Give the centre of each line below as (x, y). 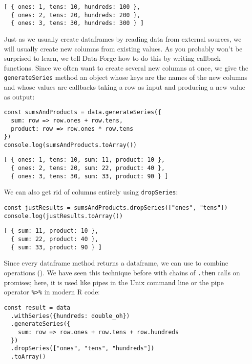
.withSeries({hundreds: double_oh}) (70, 316)
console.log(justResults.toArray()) (63, 216)
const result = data (37, 307)
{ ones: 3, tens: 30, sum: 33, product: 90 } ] (90, 176)
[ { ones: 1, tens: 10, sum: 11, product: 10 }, (84, 160)
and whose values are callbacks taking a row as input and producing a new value (125, 87)
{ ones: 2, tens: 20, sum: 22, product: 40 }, (88, 168)
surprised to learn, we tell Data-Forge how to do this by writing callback (112, 58)
